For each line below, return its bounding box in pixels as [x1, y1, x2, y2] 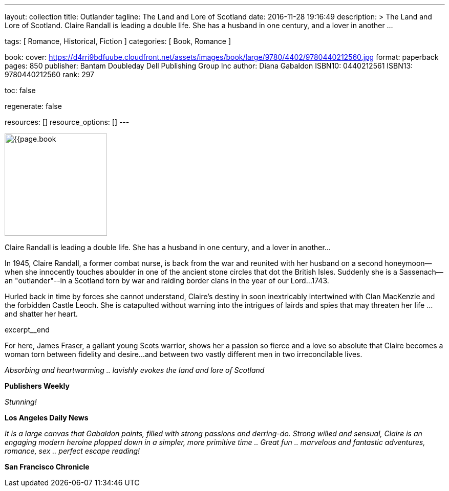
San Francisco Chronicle [5, 462, 90, 471]
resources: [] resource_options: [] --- [5, 118, 130, 126]
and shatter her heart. [5, 309, 78, 318]
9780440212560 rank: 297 [5, 70, 94, 79]
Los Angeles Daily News [5, 413, 89, 422]
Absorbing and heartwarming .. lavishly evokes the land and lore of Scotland [5, 366, 265, 374]
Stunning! [5, 397, 37, 406]
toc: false [5, 86, 36, 95]
